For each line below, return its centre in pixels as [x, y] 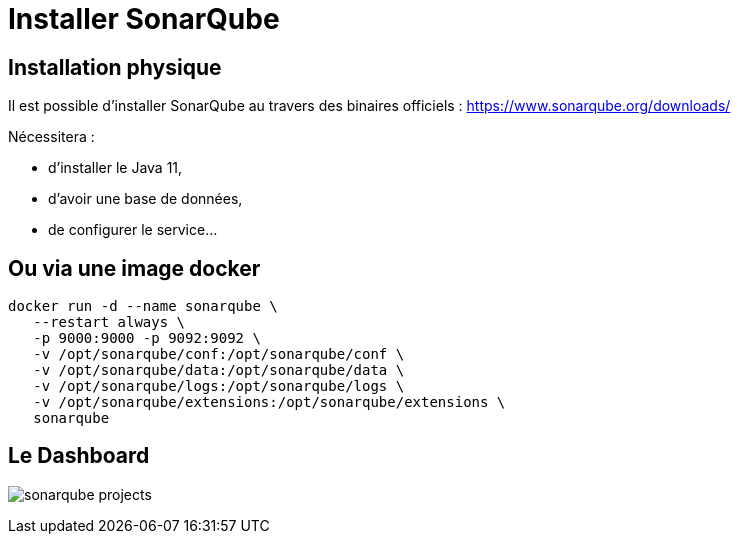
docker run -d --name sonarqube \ [143, 306]
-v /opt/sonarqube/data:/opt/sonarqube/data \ [219, 370]
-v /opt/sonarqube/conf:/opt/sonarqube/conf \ [219, 354]
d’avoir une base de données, [145, 199]
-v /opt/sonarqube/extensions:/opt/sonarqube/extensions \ [269, 402]
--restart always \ [109, 322]
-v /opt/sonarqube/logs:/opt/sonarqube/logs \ [219, 386]
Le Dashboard [79, 456]
